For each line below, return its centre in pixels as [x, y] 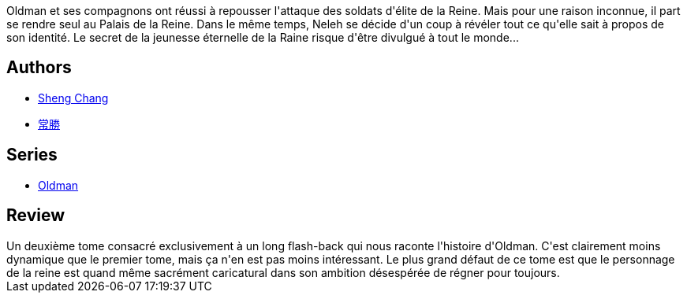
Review [36, 216]
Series [32, 155]
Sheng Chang [73, 98]
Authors [39, 68]
